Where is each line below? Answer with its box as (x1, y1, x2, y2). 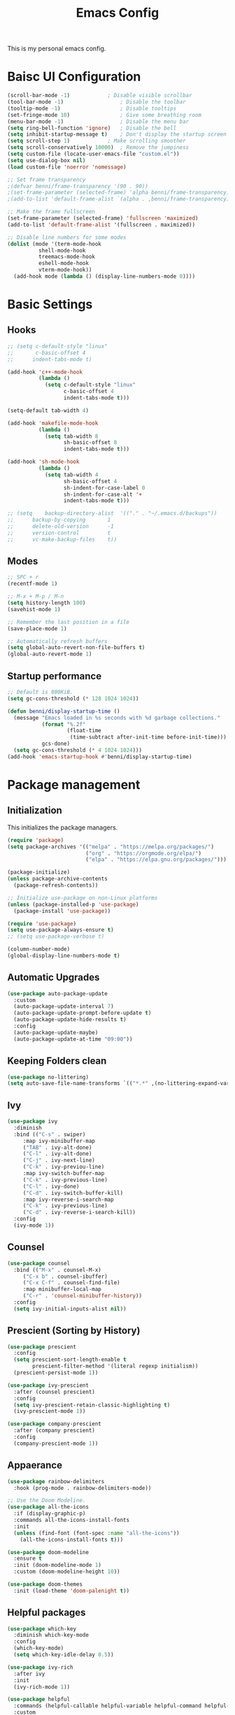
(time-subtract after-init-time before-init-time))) (69, 734, 227, 741)
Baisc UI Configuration (7, 69, 141, 85)
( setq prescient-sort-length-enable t (13, 1356, 127, 1363)
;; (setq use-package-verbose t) (7, 933, 105, 940)
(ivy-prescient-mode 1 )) (13, 1408, 86, 1415)
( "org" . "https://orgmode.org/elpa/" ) (85, 850, 201, 857)
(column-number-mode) (7, 946, 71, 953)
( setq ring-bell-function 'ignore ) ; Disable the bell (7, 124, 177, 131)
